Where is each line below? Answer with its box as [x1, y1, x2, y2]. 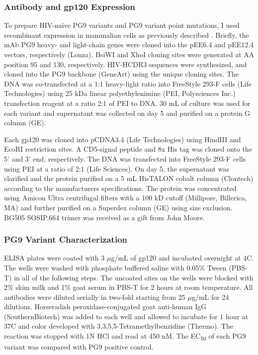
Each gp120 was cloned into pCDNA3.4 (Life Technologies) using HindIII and [4, 134, 241, 144]
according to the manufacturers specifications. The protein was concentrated [4, 182, 237, 193]
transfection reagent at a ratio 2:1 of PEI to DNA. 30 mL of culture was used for [4, 97, 251, 108]
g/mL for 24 [191, 291, 229, 302]
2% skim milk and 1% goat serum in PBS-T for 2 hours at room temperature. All [4, 282, 253, 292]
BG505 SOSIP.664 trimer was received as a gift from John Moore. [4, 212, 205, 222]
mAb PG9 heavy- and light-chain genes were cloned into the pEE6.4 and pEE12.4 [4, 39, 254, 50]
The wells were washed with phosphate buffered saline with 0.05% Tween [4, 262, 227, 272]
